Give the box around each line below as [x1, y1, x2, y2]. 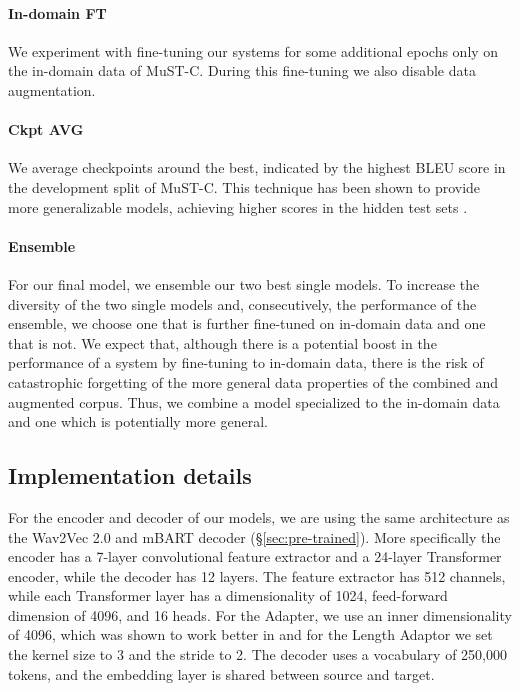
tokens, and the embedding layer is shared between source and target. [8, 663, 435, 684]
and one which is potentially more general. [8, 411, 268, 432]
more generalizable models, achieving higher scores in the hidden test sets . [8, 196, 468, 217]
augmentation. [8, 79, 96, 100]
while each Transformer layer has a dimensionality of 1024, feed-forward [8, 585, 448, 606]
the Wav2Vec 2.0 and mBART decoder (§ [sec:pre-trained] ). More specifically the [8, 526, 501, 547]
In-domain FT [8, 2, 107, 23]
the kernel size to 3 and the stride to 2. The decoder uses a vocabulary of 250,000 [8, 644, 507, 665]
